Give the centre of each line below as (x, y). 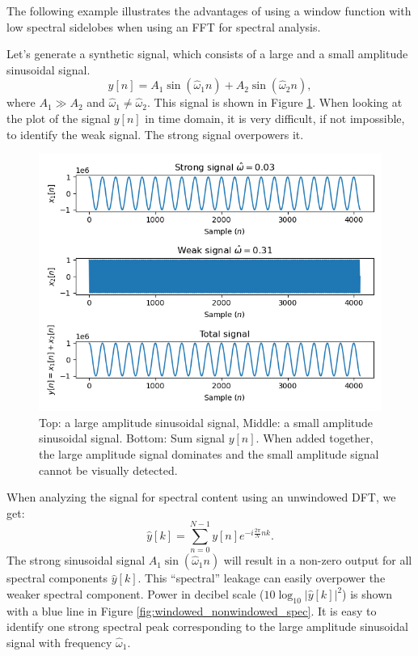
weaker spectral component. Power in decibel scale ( (135, 594)
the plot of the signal (59, 118)
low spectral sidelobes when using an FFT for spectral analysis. (164, 26)
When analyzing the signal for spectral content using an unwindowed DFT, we (201, 497)
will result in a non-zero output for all (318, 560)
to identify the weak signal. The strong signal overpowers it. (155, 134)
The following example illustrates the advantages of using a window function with (209, 11)
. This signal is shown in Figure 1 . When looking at (274, 102)
